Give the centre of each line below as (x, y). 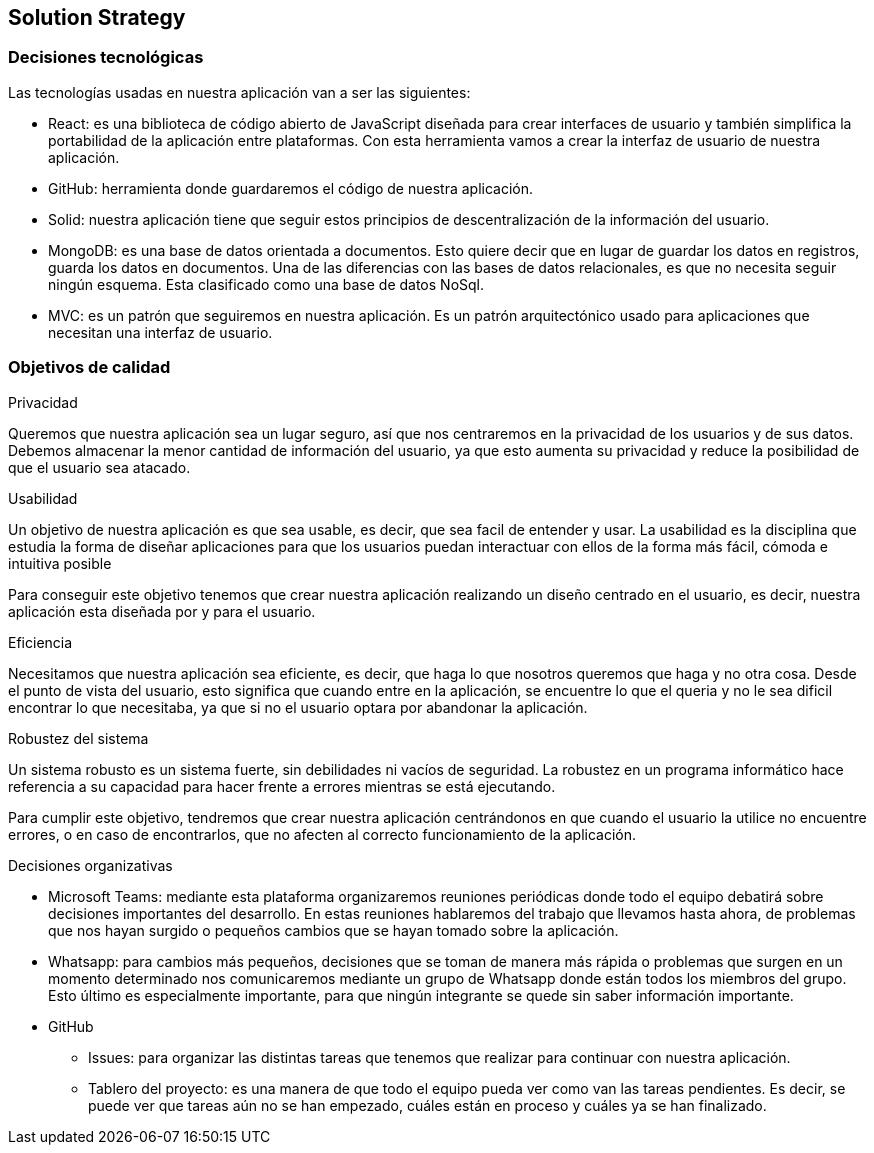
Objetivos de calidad (89, 367)
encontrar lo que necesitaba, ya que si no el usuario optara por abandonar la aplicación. (298, 707)
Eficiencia (40, 642)
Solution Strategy (97, 17)
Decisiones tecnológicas (106, 57)
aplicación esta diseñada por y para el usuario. (162, 611)
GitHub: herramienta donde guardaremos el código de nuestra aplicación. (291, 188)
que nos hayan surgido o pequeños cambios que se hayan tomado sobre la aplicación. (333, 930)
